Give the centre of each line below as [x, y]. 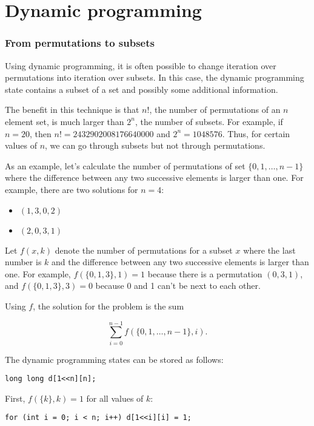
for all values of [115, 398]
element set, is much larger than [65, 121]
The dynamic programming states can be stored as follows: [114, 359]
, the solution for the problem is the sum [109, 306]
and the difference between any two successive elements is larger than [180, 262]
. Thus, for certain [256, 133]
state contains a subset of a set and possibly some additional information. [142, 89]
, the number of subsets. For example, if [209, 121]
